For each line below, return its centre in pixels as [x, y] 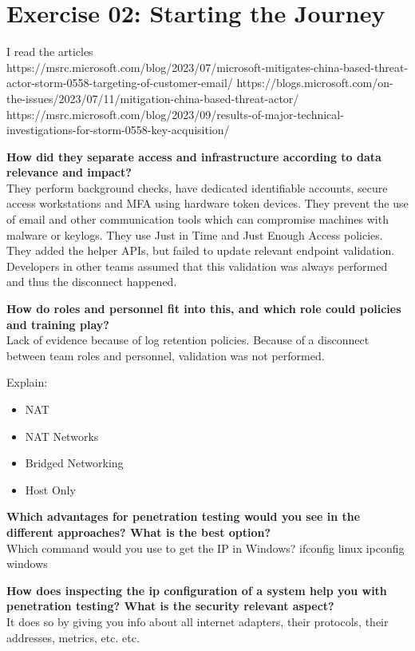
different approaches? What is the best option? [139, 532]
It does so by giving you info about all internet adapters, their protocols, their [198, 621]
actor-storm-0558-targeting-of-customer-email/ [120, 83]
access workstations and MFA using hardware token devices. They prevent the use [207, 203]
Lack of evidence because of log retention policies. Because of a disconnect [188, 340]
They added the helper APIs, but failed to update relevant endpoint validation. [201, 250]
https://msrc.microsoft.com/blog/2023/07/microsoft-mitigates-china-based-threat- [207, 67]
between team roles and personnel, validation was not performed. [166, 355]
